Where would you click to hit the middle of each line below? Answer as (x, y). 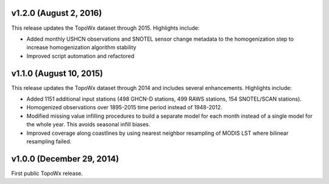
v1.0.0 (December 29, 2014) (65, 159)
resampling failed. (49, 141)
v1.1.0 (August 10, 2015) (57, 73)
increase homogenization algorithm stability (81, 47)
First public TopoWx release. (47, 173)
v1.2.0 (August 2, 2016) (57, 13)
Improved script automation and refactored (80, 56)
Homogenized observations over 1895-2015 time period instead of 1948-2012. (124, 107)
